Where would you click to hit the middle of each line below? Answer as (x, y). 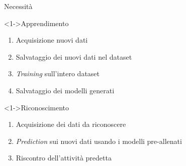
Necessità (18, 6)
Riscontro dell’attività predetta (64, 158)
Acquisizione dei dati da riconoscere (71, 124)
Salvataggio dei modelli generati (65, 90)
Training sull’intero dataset (58, 73)
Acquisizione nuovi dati (52, 40)
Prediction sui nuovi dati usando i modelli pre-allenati (99, 141)
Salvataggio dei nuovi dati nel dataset (74, 56)
